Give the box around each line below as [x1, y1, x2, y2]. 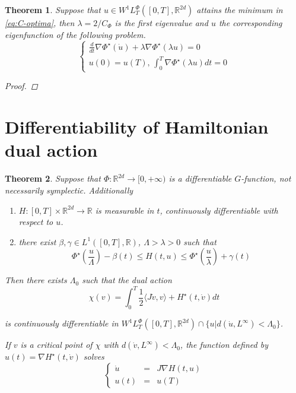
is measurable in [95, 204, 154, 216]
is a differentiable [168, 172, 232, 185]
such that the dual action [82, 274, 172, 286]
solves [83, 350, 104, 363]
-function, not [241, 172, 291, 185]
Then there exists [5, 274, 67, 286]
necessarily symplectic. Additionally [5, 183, 133, 196]
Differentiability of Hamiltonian [5, 115, 269, 139]
